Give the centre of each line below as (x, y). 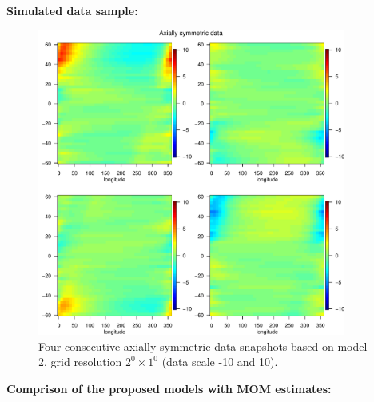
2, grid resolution (80, 362)
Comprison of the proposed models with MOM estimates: (169, 388)
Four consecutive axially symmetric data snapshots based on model (203, 346)
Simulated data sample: (72, 10)
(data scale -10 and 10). (220, 362)
